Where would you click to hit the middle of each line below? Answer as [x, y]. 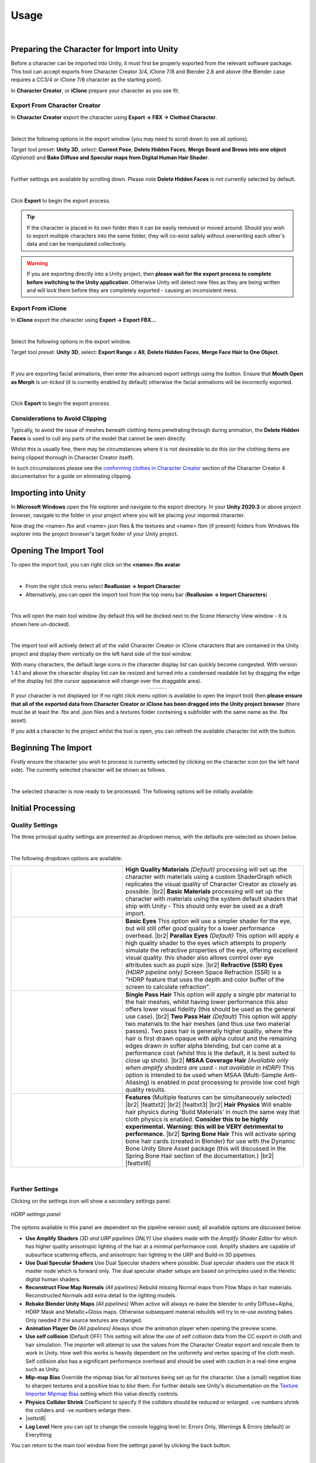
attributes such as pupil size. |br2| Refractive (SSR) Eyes [204, 965]
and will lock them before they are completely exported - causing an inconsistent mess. [132, 290]
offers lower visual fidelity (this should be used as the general [210, 1009]
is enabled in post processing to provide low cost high [226, 1083]
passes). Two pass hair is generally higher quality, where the [209, 1031]
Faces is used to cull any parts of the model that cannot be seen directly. [99, 438]
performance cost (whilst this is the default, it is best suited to [211, 1053]
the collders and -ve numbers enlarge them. [78, 1410]
